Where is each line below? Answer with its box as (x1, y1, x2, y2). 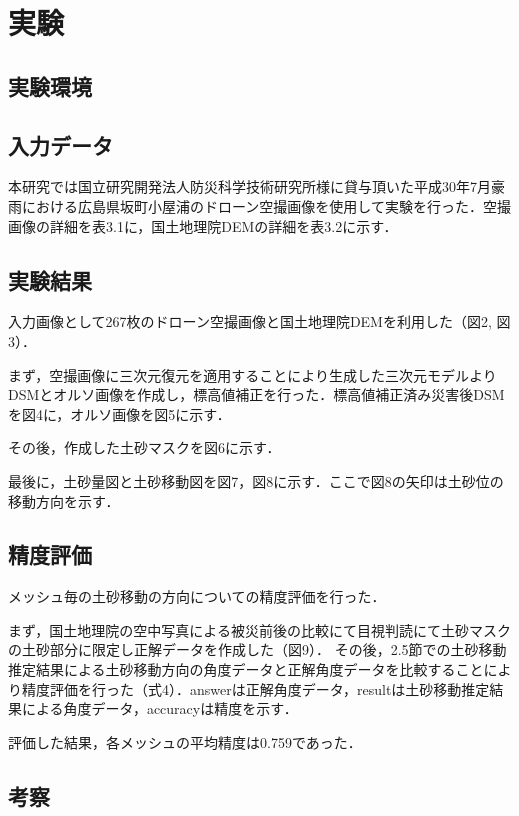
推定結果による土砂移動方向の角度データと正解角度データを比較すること (8, 659, 484, 680)
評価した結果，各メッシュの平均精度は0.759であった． (8, 731, 362, 752)
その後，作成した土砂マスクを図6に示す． (8, 437, 281, 458)
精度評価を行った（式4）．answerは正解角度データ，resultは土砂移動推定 (21, 678, 490, 699)
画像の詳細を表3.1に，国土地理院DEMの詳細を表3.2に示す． (8, 215, 398, 236)
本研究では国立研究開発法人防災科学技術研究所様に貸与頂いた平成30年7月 (8, 176, 491, 197)
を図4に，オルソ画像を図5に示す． (8, 403, 231, 424)
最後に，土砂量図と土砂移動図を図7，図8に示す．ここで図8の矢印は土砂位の (8, 470, 504, 491)
